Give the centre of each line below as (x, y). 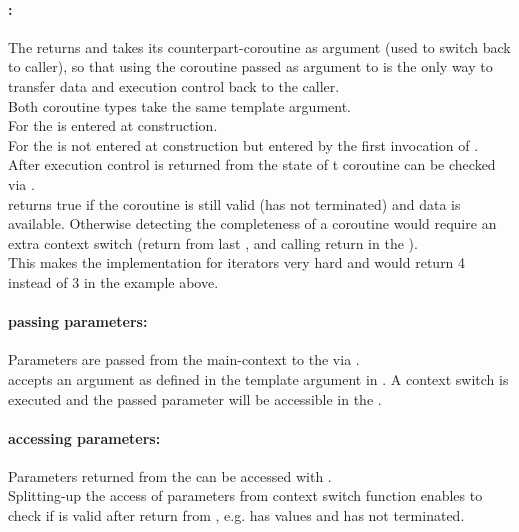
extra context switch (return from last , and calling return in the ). (213, 242)
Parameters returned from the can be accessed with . (170, 475)
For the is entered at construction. (113, 125)
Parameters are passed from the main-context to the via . (184, 359)
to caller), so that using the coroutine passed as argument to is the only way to (250, 66)
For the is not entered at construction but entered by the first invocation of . (243, 144)
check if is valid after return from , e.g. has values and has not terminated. (236, 515)
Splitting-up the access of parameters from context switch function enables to (245, 495)
